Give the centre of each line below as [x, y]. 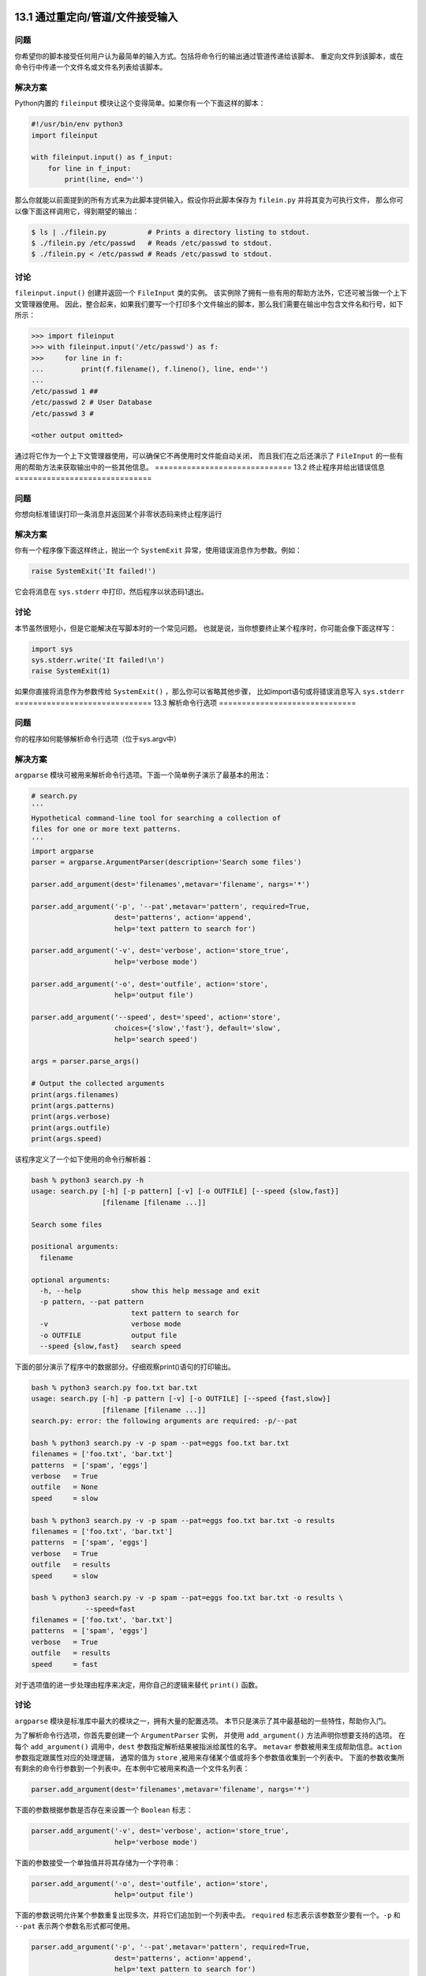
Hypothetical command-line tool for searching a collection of [156, 818]
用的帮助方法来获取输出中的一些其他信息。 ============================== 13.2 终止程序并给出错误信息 [200, 467]
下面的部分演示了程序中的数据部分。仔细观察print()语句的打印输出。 [125, 1367]
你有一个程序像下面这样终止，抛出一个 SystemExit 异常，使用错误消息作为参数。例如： [159, 550]
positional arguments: [75, 1246]
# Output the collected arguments [98, 1084]
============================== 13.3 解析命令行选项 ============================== [185, 703]
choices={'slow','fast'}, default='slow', [198, 1028]
